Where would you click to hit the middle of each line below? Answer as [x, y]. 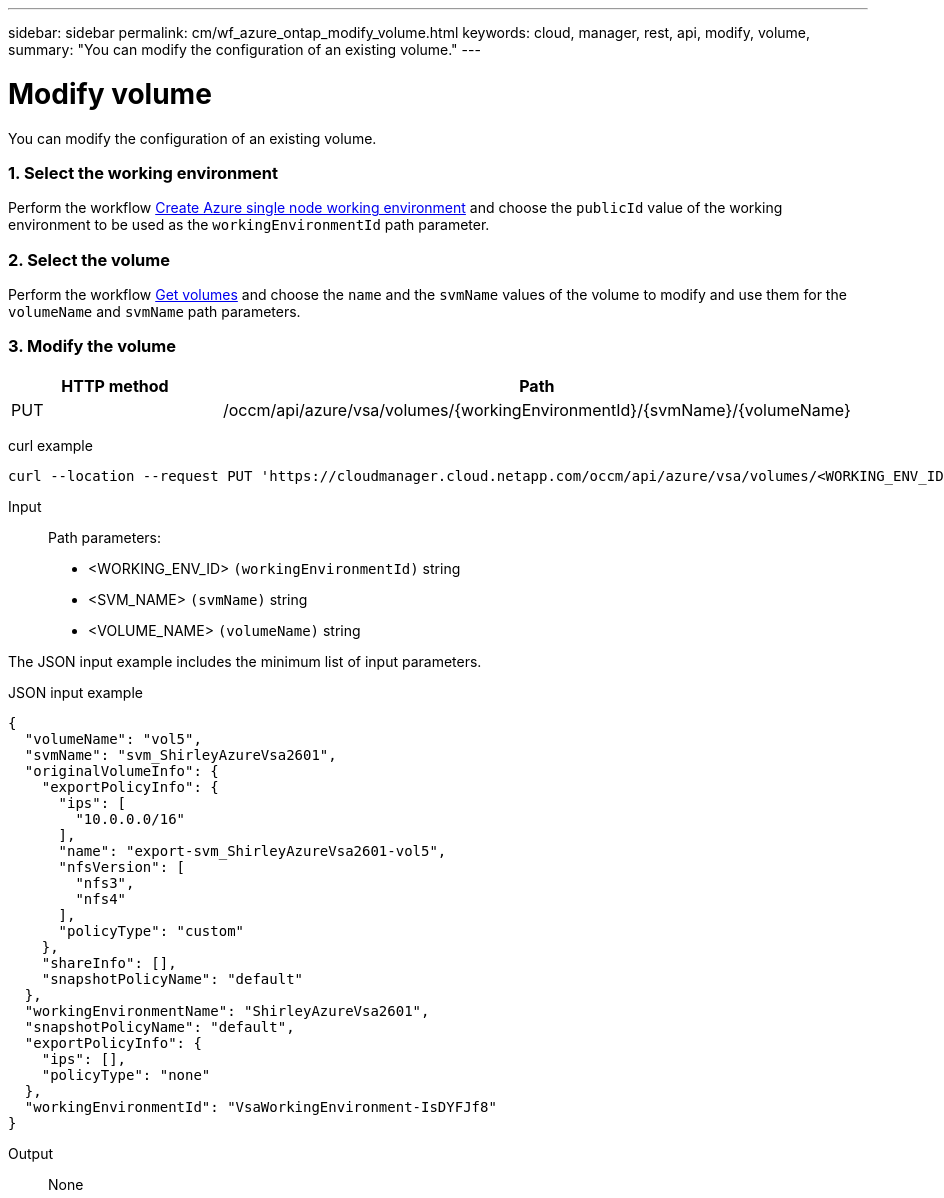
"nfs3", [105, 882]
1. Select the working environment [143, 172]
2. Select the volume [89, 259]
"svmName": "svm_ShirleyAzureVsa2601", [180, 754]
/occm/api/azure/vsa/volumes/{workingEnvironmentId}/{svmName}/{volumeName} [536, 409]
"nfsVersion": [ [122, 866]
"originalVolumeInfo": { [121, 770]
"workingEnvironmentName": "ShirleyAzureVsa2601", [227, 1010]
